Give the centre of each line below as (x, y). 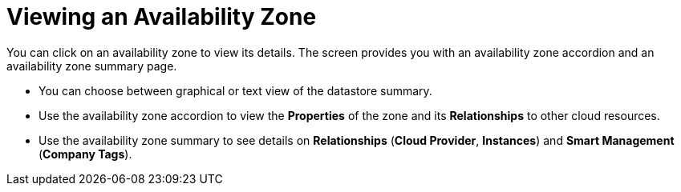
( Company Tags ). (85, 154)
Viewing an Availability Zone (162, 17)
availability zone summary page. (92, 66)
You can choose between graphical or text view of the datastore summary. (235, 90)
